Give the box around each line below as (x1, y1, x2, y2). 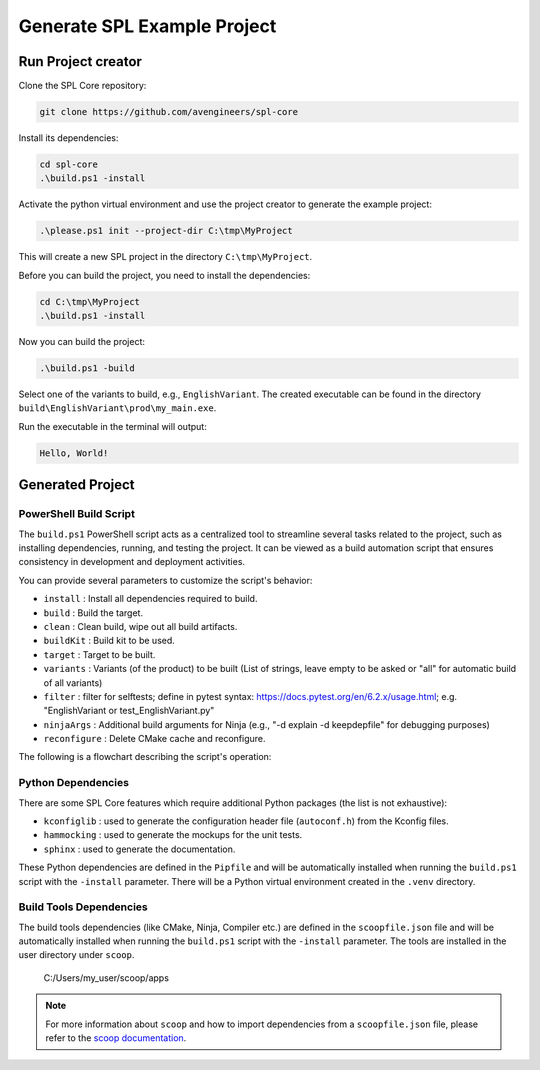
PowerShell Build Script (18, 507, 135, 521)
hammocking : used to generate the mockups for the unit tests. (43, 829, 303, 841)
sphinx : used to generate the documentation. (43, 843, 236, 855)
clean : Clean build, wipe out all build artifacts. (43, 620, 238, 632)
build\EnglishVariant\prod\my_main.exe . (18, 402, 217, 414)
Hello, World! (39, 447, 109, 459)
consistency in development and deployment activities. (18, 556, 245, 568)
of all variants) (43, 676, 103, 689)
